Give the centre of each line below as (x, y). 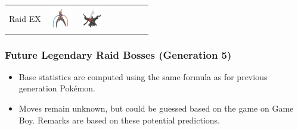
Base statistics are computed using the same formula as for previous (143, 76)
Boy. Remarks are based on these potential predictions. (119, 120)
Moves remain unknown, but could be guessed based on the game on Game (156, 108)
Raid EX (25, 19)
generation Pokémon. (57, 88)
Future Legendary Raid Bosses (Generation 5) (118, 54)
